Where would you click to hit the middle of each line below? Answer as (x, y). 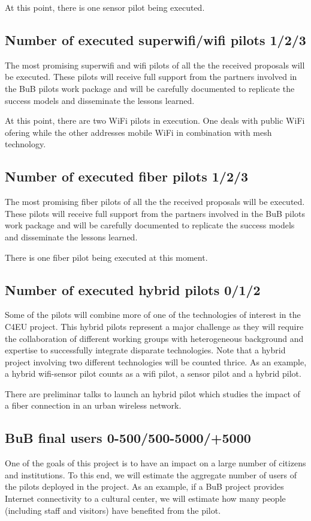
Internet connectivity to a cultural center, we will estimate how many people (145, 498)
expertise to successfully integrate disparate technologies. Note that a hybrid (145, 350)
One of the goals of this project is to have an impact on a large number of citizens (155, 463)
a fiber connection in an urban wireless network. (93, 405)
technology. (25, 144)
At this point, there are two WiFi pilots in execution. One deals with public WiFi (155, 120)
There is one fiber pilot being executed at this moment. (106, 257)
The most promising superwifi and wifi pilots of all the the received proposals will (155, 65)
